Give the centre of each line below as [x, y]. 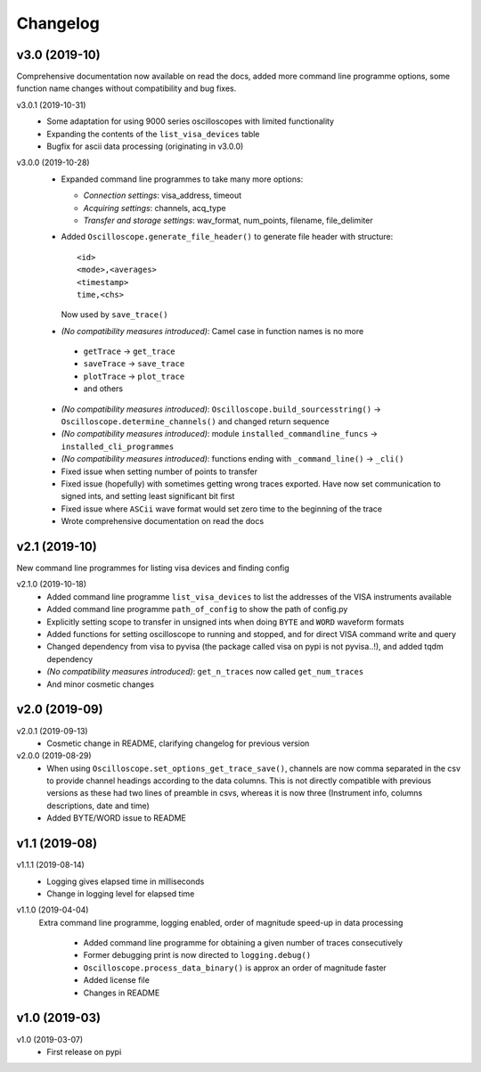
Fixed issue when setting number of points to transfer [159, 471]
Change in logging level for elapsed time [121, 893]
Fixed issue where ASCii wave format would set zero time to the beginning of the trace [222, 509]
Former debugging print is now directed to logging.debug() [197, 955]
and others [103, 389]
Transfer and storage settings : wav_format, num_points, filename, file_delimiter [228, 220]
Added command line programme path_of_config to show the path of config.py [197, 610]
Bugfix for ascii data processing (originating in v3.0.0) [145, 146]
